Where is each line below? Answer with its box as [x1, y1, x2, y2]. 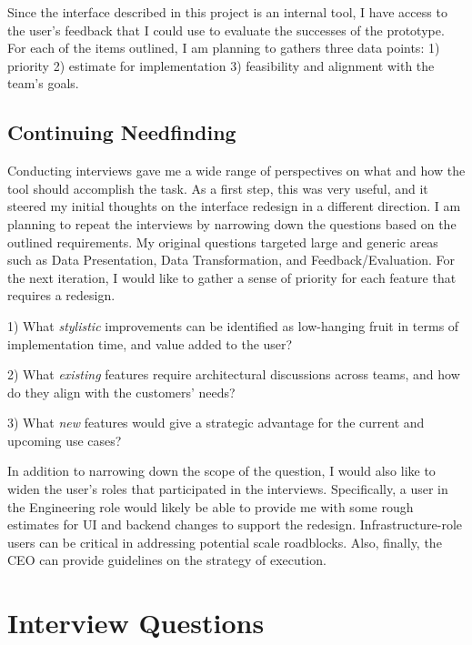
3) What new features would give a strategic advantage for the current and [7, 413, 425, 432]
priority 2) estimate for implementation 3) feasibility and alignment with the [7, 55, 435, 75]
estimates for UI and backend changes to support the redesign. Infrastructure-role [7, 515, 463, 534]
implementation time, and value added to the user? [7, 334, 293, 353]
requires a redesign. [7, 286, 115, 305]
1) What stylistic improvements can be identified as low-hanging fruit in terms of [7, 316, 459, 335]
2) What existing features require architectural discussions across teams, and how [7, 365, 460, 384]
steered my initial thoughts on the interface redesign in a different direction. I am [7, 197, 461, 216]
